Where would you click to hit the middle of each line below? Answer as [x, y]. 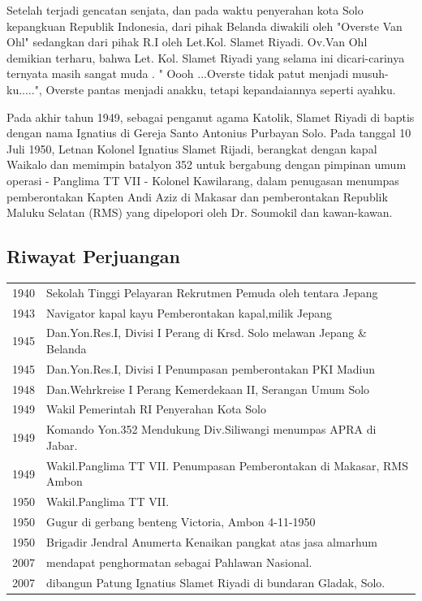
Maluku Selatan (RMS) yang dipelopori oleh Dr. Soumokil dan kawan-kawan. [200, 212]
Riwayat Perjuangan [93, 256]
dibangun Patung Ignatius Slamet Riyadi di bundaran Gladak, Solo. [216, 582]
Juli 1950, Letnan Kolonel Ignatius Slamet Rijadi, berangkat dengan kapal [192, 148]
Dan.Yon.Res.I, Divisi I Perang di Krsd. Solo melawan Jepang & [207, 333]
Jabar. [62, 445]
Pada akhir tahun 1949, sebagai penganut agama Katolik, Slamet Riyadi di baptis [211, 117]
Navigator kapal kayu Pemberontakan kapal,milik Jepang [189, 312]
